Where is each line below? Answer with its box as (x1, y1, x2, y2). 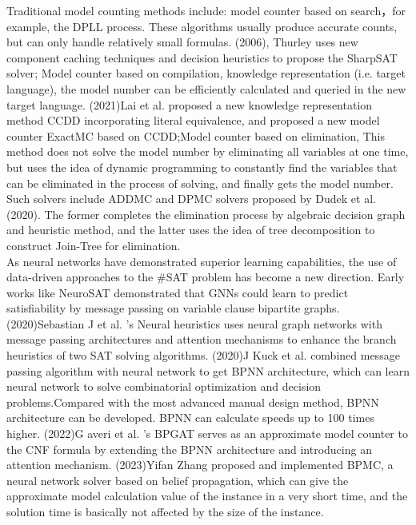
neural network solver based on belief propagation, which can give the (6, 471, 349, 488)
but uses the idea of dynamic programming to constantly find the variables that (6, 158, 398, 175)
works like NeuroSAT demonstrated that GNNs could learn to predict (6, 284, 349, 300)
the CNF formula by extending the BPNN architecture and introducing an (6, 440, 372, 457)
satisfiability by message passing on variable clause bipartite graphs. (6, 300, 340, 316)
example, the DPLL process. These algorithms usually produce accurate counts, (6, 18, 398, 34)
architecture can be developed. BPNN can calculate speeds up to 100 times (6, 409, 374, 426)
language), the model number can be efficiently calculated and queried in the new (6, 80, 406, 97)
